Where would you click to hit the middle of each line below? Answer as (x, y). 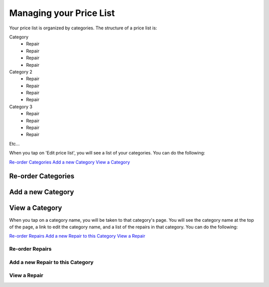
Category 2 (21, 72)
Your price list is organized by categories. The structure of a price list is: (83, 28)
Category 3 (21, 107)
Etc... (14, 143)
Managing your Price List (62, 13)
